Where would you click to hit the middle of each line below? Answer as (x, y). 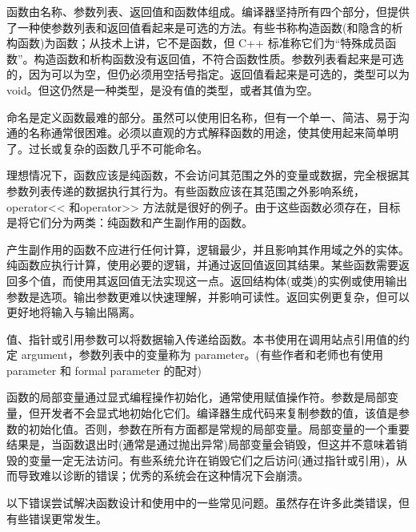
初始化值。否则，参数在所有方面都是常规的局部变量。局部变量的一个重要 (219, 428)
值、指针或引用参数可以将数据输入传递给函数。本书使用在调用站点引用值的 (202, 339)
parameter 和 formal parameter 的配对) (104, 370)
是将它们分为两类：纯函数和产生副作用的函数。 (130, 222)
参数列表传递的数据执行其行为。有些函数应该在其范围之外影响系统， (186, 190)
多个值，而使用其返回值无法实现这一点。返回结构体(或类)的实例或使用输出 (212, 280)
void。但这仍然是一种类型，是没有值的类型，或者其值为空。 (162, 89)
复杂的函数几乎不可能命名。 (135, 148)
